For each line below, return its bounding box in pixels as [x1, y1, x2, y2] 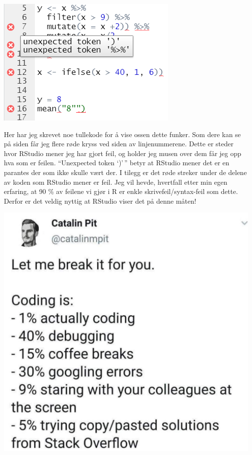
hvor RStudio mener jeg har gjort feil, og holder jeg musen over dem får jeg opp [4, 148, 241, 158]
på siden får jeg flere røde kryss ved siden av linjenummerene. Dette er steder [4, 139, 234, 149]
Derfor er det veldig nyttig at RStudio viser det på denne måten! [4, 195, 196, 206]
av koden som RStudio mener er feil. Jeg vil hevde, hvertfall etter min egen [4, 176, 228, 187]
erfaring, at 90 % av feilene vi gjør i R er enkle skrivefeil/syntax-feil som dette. [4, 186, 238, 196]
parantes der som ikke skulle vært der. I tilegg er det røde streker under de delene [4, 167, 247, 177]
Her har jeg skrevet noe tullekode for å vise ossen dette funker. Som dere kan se [4, 129, 241, 139]
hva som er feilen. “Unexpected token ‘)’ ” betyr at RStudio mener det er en [4, 157, 230, 168]
